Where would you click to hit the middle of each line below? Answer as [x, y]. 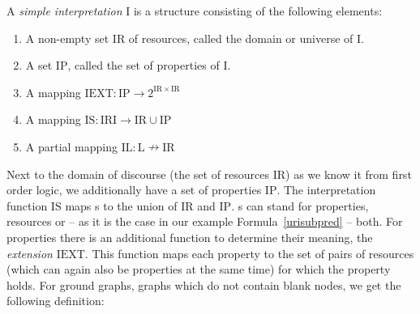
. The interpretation [326, 190]
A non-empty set [67, 38]
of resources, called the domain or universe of [241, 38]
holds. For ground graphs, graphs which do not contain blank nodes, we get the [204, 284]
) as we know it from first [349, 174]
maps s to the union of [121, 205]
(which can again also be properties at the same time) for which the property [199, 269]
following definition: [56, 301]
